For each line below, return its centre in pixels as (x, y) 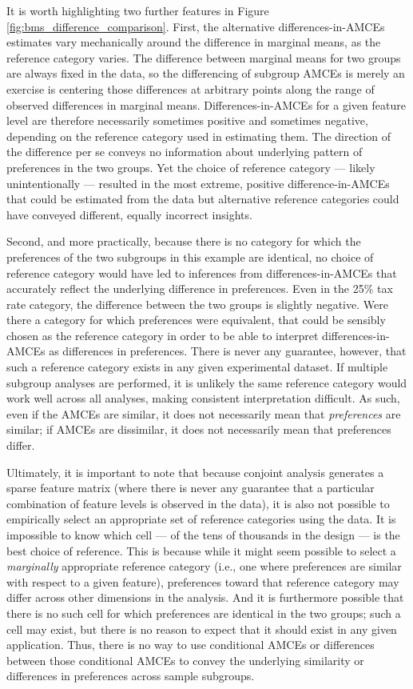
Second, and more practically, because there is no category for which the (184, 241)
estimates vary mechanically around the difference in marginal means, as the (194, 42)
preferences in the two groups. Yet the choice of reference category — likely (191, 167)
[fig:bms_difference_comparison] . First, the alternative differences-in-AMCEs (196, 26)
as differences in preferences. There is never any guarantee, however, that (228, 351)
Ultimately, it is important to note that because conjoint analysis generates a (195, 472)
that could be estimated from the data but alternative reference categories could (203, 199)
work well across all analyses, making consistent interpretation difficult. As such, (203, 398)
